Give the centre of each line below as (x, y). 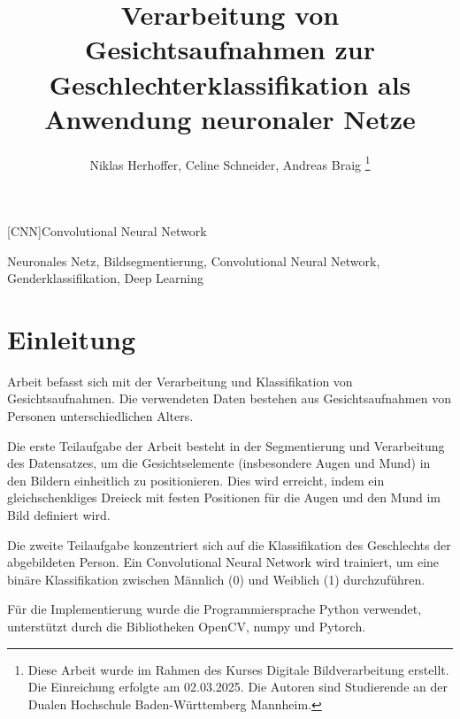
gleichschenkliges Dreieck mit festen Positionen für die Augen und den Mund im (224, 497)
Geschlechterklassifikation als (230, 84)
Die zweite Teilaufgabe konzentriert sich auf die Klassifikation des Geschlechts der (229, 544)
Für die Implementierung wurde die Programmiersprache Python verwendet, (215, 609)
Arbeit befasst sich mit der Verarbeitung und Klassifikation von (180, 381)
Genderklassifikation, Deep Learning (106, 278)
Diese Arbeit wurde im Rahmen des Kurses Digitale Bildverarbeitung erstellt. (238, 669)
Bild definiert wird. (59, 515)
